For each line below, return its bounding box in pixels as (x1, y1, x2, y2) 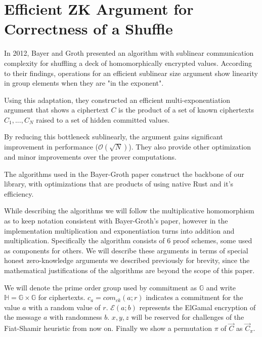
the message (4, 312, 41, 322)
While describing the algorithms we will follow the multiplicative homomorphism (4, 205, 254, 216)
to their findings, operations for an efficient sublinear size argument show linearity (4, 67, 258, 78)
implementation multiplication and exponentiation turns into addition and (4, 225, 235, 236)
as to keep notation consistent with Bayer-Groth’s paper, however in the (4, 215, 228, 226)
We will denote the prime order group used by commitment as (4, 282, 197, 292)
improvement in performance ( (4, 141, 99, 152)
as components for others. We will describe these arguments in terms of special (4, 245, 248, 255)
